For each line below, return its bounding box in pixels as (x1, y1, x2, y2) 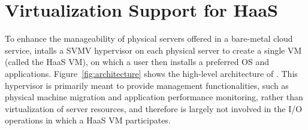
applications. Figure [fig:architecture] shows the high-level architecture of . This (5, 67, 298, 79)
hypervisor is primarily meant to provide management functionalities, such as (5, 79, 289, 91)
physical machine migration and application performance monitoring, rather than (5, 91, 303, 103)
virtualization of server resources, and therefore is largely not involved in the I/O (5, 102, 303, 114)
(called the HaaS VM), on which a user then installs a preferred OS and (5, 55, 270, 68)
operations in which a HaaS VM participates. (5, 114, 171, 126)
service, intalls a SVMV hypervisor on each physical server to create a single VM (5, 44, 302, 56)
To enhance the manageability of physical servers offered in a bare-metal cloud (5, 32, 293, 45)
